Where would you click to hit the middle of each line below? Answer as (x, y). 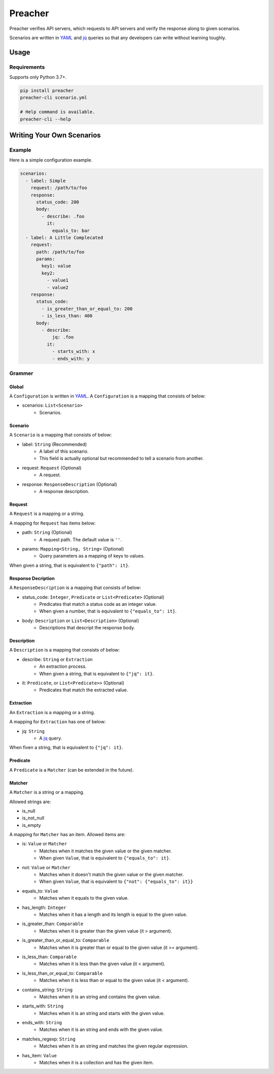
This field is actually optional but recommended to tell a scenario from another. (122, 458)
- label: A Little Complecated (64, 237)
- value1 (57, 280)
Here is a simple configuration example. (51, 160)
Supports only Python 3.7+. (38, 77)
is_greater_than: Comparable (53, 924)
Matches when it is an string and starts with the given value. (102, 1013)
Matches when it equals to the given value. (84, 898)
